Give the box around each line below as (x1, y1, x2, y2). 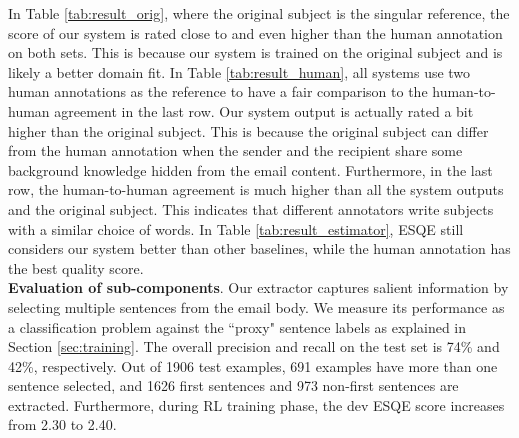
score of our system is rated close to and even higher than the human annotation (8, 22, 503, 43)
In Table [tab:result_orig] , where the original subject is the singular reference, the (8, 3, 510, 23)
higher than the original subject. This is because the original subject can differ (8, 120, 489, 141)
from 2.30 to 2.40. (8, 414, 117, 435)
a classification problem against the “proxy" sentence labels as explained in (8, 316, 467, 337)
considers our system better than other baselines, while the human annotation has (8, 238, 511, 259)
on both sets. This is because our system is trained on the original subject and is (8, 42, 503, 63)
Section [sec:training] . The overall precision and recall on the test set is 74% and (8, 336, 500, 357)
